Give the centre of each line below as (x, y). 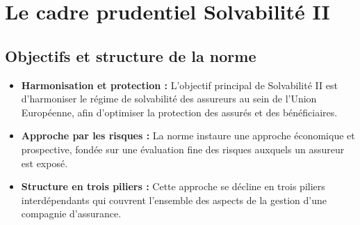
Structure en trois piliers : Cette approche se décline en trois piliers (173, 186)
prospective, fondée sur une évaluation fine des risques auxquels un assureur (183, 149)
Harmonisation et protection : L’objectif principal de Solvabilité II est (179, 85)
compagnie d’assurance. (71, 214)
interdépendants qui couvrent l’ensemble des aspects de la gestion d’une (174, 200)
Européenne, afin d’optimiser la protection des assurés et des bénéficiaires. (179, 112)
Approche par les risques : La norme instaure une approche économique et (188, 135)
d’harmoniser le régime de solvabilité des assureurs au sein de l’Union (169, 99)
